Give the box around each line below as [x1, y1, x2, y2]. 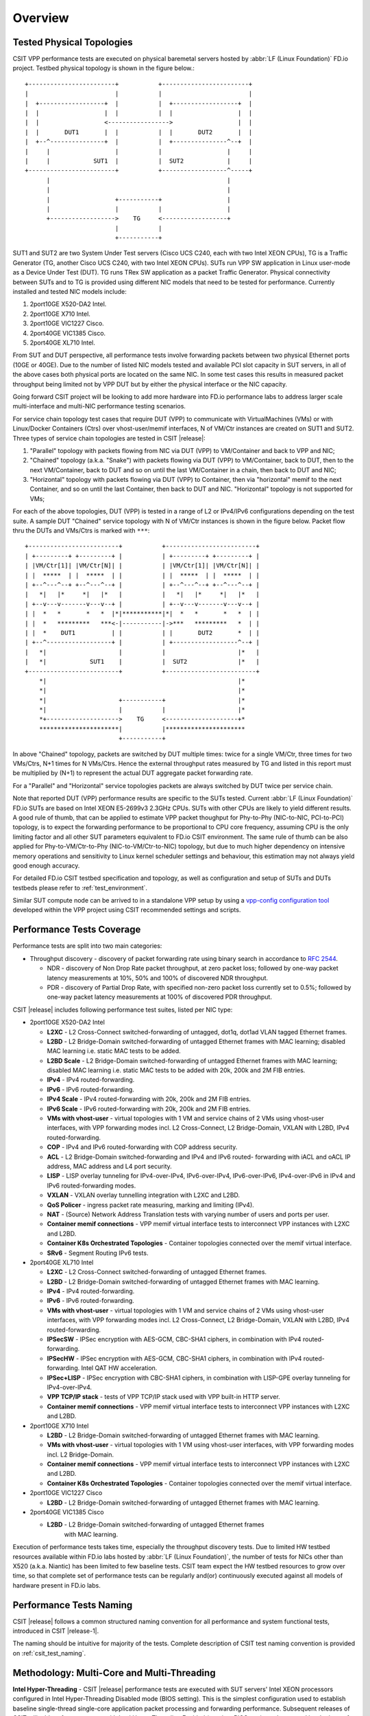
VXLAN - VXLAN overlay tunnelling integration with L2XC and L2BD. [47, 1191, 240, 1199]
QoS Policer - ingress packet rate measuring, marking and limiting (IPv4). [47, 1201, 255, 1209]
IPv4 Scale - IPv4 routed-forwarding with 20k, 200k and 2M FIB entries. [47, 1095, 251, 1103]
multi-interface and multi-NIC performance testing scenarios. [12, 402, 186, 410]
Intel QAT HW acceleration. [81, 1364, 158, 1372]
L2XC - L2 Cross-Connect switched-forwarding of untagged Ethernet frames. [47, 1268, 267, 1276]
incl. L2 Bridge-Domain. [47, 1450, 114, 1459]
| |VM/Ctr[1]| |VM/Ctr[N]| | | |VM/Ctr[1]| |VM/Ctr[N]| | [25, 561, 260, 570]
